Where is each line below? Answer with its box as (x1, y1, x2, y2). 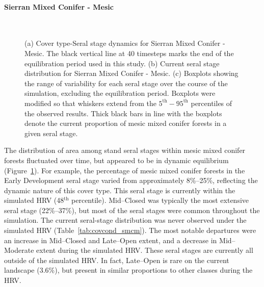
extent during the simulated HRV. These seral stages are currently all (36, 245, 253, 255)
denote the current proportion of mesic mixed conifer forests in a (24, 118, 227, 128)
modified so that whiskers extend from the (24, 97, 156, 108)
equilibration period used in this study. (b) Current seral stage (24, 58, 220, 68)
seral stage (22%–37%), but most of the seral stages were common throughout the (4, 204, 260, 215)
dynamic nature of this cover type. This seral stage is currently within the (4, 185, 235, 195)
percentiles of (191, 97, 232, 108)
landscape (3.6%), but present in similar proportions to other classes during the (4, 265, 253, 275)
